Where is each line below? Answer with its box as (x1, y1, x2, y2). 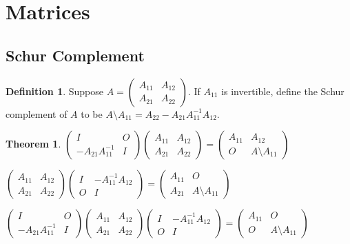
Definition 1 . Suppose (6, 83, 104, 98)
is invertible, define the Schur (221, 83, 344, 98)
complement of (6, 106, 68, 121)
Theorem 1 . (6, 136, 61, 151)
